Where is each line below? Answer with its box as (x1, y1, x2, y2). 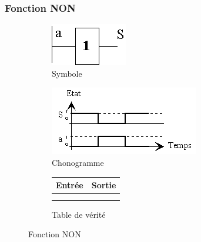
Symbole (52, 67, 82, 79)
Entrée (56, 179, 83, 191)
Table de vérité (52, 208, 106, 220)
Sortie (91, 179, 116, 191)
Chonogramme (52, 156, 104, 168)
